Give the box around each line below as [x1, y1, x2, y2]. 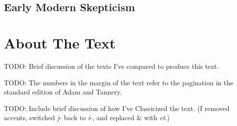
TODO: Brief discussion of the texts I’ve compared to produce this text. [4, 61, 219, 71]
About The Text [4, 32, 116, 52]
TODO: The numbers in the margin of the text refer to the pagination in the [4, 77, 234, 87]
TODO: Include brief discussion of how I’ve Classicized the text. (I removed [4, 103, 230, 113]
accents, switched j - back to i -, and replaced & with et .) [4, 112, 170, 123]
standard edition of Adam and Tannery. [4, 87, 122, 97]
